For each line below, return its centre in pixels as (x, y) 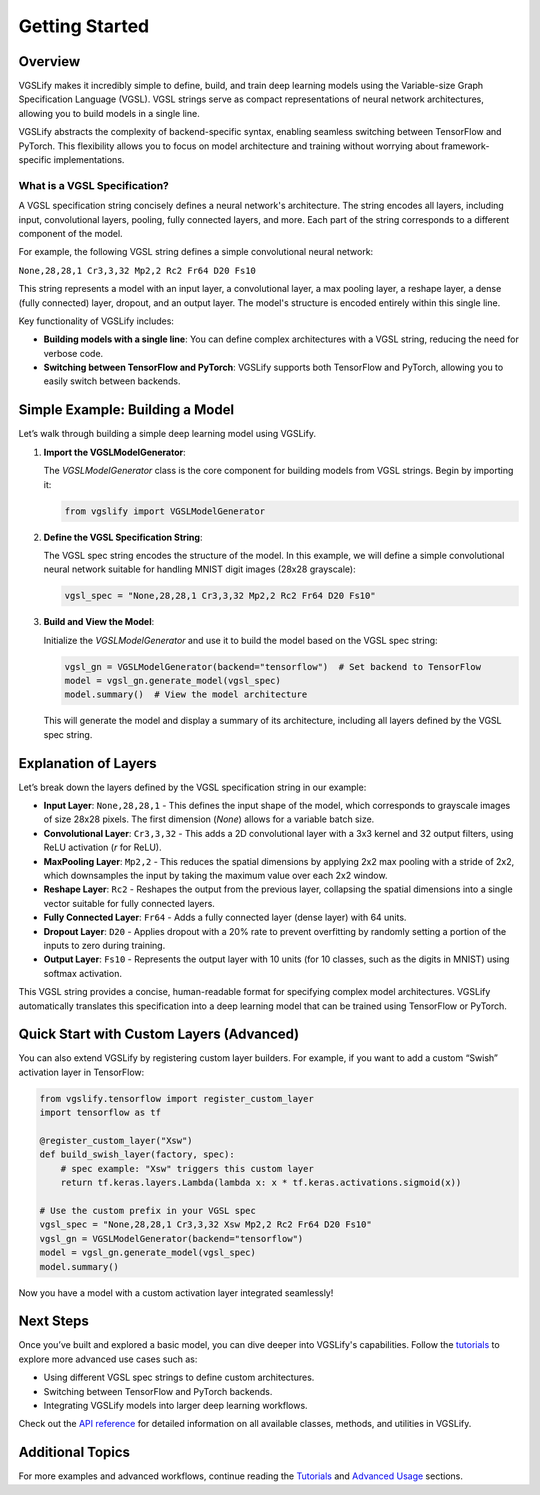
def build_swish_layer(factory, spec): (137, 1154)
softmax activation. (82, 973)
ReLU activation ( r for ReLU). (102, 847)
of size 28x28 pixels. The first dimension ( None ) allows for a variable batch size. (209, 819)
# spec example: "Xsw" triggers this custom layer (187, 1168)
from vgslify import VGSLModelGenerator (164, 511)
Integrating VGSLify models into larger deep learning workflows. (176, 1405)
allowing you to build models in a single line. (109, 113)
